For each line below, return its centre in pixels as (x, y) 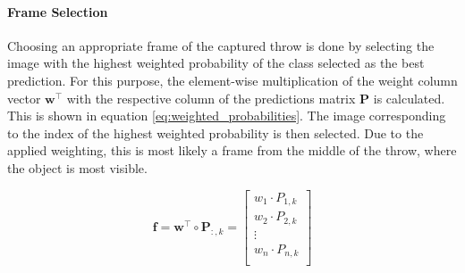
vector (24, 98)
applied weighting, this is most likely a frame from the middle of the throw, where (232, 150)
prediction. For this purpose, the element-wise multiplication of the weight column (232, 80)
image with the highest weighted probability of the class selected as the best (216, 63)
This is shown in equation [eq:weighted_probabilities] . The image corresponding (227, 116)
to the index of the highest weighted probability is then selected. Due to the (216, 132)
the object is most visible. (77, 167)
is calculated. (409, 98)
